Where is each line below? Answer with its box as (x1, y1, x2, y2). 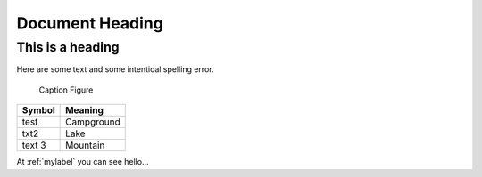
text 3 (21, 139, 46, 151)
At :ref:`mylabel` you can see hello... (16, 157, 149, 167)
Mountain (65, 139, 105, 151)
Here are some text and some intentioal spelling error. (16, 64, 214, 75)
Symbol (21, 104, 55, 117)
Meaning (65, 104, 104, 117)
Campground (65, 116, 120, 128)
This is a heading (16, 39, 120, 55)
